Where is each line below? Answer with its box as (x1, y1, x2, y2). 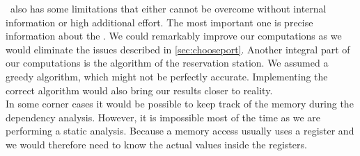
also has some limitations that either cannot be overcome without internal (10, 1, 327, 15)
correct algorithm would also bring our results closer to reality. (6, 83, 273, 97)
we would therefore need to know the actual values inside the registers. (6, 137, 307, 151)
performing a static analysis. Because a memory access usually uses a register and (6, 123, 354, 138)
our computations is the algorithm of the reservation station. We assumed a (6, 55, 329, 70)
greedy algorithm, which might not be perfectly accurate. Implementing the (6, 69, 328, 83)
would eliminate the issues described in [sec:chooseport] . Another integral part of (6, 42, 350, 56)
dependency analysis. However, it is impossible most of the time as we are (6, 110, 321, 124)
